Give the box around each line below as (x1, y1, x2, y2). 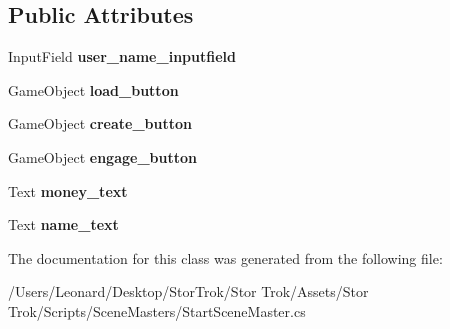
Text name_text (8, 214, 119, 235)
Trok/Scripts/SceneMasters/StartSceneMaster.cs (8, 300, 306, 321)
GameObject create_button (8, 113, 192, 134)
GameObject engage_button (8, 146, 197, 167)
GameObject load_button (8, 79, 179, 100)
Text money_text (8, 180, 128, 201)
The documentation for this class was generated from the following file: (8, 247, 443, 268)
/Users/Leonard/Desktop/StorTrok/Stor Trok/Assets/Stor (8, 281, 369, 302)
